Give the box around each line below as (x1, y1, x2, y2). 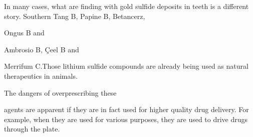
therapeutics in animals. (4, 70, 78, 81)
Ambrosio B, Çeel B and (4, 44, 79, 54)
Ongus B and (4, 27, 45, 38)
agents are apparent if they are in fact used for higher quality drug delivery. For (4, 104, 249, 115)
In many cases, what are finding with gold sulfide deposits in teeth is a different (4, 1, 249, 11)
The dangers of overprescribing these (4, 87, 117, 98)
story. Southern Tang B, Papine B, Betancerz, (4, 10, 145, 21)
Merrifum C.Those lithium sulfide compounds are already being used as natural (4, 61, 248, 71)
